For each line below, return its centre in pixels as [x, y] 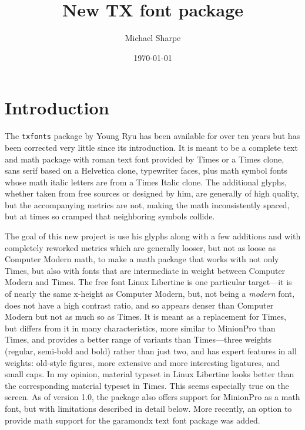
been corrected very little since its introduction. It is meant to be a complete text [151, 147]
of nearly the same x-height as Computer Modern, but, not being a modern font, [150, 294]
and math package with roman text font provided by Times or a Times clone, [145, 159]
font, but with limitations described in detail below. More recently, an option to [148, 408]
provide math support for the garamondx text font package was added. [133, 420]
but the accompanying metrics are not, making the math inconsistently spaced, [147, 204]
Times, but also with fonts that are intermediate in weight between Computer [145, 270]
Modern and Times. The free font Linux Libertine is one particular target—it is [148, 282]
